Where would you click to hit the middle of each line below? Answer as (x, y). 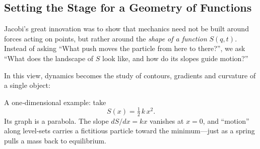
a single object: (27, 85)
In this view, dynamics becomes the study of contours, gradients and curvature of (130, 75)
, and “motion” (226, 120)
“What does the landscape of (49, 58)
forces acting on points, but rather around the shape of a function (106, 38)
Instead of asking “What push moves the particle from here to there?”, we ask (125, 48)
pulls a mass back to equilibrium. (55, 140)
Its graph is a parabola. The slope (56, 120)
